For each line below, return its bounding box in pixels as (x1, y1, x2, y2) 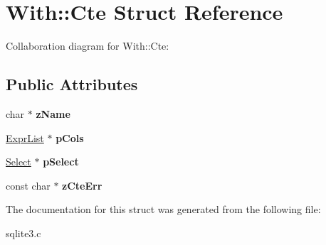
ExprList (6, 130, 44, 145)
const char (6, 178, 51, 192)
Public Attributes (6, 73, 138, 95)
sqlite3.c (6, 225, 41, 240)
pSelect (43, 154, 79, 169)
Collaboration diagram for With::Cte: (6, 38, 169, 53)
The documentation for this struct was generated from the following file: (6, 202, 321, 217)
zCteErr (62, 178, 102, 192)
